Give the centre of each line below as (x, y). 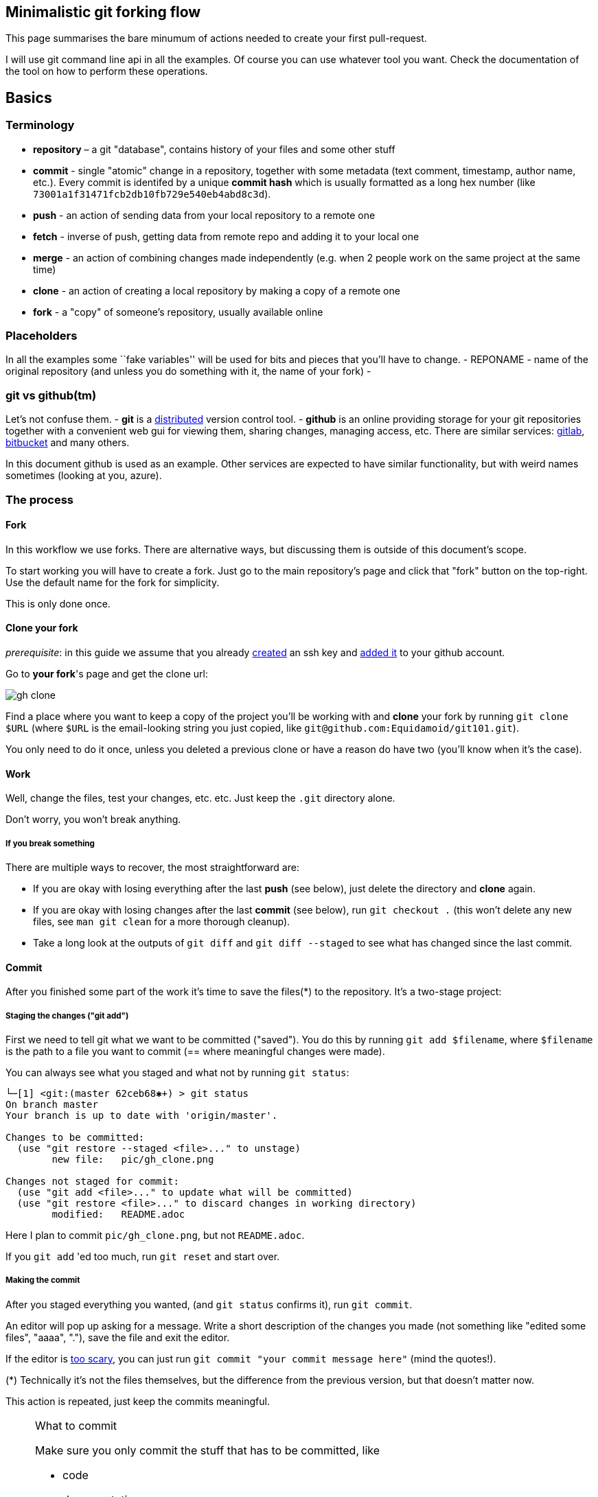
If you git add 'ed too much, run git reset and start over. (143, 1256)
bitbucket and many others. (68, 443)
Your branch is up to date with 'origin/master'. (142, 1115)
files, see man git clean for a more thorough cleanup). (162, 921)
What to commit (76, 1425)
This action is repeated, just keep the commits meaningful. (138, 1401)
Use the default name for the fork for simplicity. (113, 582)
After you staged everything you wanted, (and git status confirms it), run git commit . (209, 1304)
